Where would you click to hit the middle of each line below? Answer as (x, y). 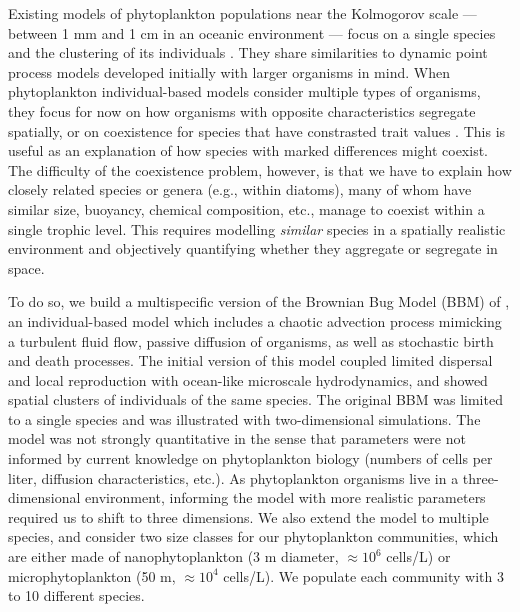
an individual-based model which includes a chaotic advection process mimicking (255, 320)
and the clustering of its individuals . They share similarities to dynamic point (248, 52)
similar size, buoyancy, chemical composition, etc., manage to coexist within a (246, 208)
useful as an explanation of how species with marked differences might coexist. (248, 150)
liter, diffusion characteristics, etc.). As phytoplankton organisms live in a (233, 477)
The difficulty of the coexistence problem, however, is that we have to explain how (260, 169)
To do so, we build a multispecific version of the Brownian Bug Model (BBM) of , (259, 301)
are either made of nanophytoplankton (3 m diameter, (173, 556)
